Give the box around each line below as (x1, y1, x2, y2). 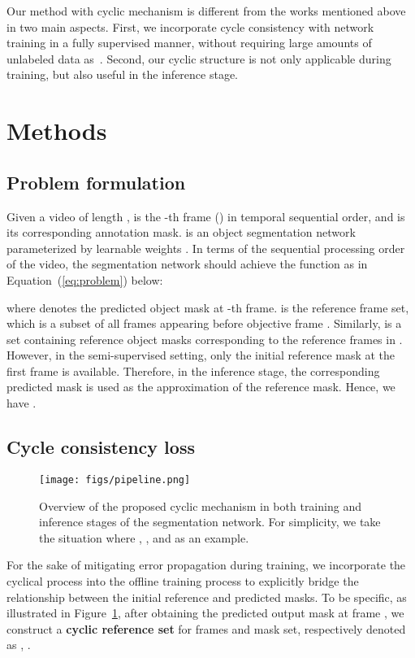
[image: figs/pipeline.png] (39, 473, 191, 486)
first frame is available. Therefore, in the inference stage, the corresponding (6, 362, 380, 379)
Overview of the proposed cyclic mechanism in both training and (39, 497, 361, 514)
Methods (6, 114, 107, 147)
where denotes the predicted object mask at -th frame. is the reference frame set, (6, 298, 409, 316)
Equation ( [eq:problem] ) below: (6, 271, 163, 288)
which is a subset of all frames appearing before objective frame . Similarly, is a (6, 315, 402, 332)
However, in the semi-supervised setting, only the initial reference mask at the (6, 346, 396, 364)
